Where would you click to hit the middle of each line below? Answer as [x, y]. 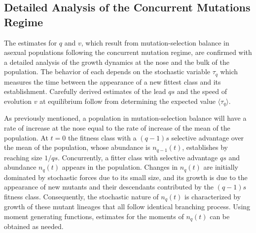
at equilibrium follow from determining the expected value [128, 101]
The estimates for [31, 42]
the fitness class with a [102, 137]
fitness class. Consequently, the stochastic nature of [81, 196]
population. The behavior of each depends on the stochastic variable [107, 71]
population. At [26, 137]
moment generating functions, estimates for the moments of [94, 216]
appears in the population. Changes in [120, 167]
